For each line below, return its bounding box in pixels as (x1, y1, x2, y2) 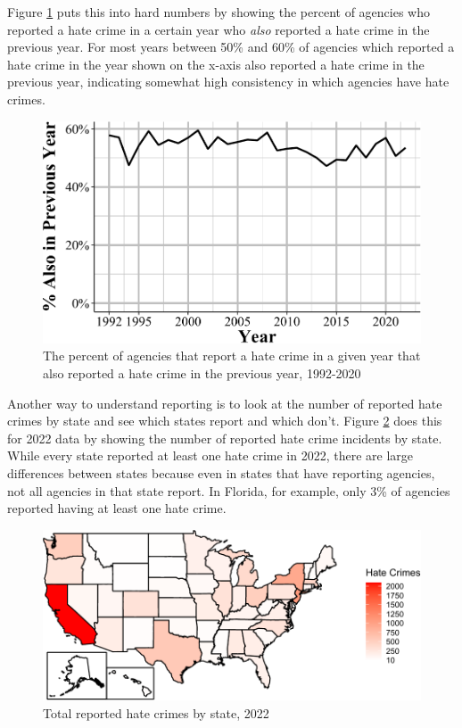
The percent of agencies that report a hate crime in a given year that (43, 346, 421, 365)
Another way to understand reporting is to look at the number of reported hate (7, 393, 442, 412)
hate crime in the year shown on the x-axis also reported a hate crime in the (7, 54, 425, 73)
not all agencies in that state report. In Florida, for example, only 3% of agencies (7, 481, 450, 500)
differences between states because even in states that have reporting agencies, (7, 464, 435, 482)
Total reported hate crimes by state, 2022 (43, 703, 269, 722)
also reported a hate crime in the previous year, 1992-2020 (43, 364, 361, 383)
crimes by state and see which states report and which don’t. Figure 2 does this (7, 411, 442, 430)
